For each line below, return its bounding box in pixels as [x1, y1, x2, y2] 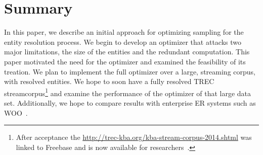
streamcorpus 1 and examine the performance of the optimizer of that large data [4, 86, 251, 98]
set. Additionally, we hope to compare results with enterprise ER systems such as [4, 97, 256, 108]
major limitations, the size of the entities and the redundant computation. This [4, 46, 250, 57]
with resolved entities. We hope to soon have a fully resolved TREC [4, 76, 214, 87]
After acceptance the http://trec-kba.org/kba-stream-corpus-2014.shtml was [16, 132, 252, 142]
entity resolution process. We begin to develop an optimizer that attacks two [4, 36, 242, 47]
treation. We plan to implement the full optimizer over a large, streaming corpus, [4, 66, 255, 76]
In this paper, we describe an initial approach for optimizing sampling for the [4, 27, 244, 37]
